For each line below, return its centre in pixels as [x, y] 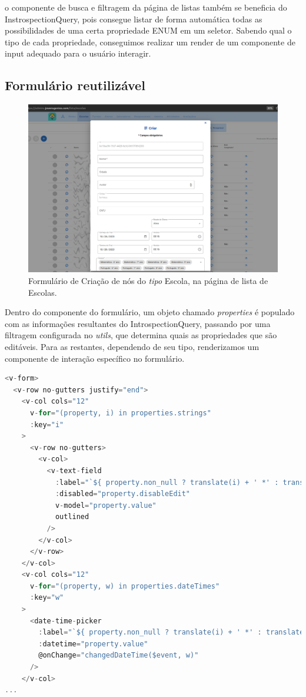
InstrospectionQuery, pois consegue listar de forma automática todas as [134, 19]
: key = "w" [47, 598]
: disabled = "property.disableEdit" [123, 494]
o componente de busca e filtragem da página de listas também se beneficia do [146, 7]
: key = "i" [47, 425]
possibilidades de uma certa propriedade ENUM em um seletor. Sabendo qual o [148, 30]
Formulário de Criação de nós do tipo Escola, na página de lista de [148, 281]
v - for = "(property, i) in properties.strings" [120, 413]
